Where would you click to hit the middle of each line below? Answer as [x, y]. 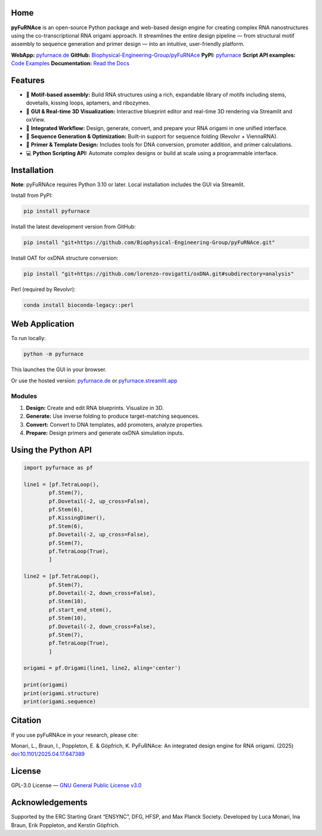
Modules [24, 396]
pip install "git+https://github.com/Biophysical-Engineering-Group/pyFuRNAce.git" [149, 242]
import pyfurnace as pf [58, 468]
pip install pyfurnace [57, 211]
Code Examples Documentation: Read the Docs [70, 63]
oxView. [36, 120]
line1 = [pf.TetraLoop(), [61, 484]
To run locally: [28, 338]
